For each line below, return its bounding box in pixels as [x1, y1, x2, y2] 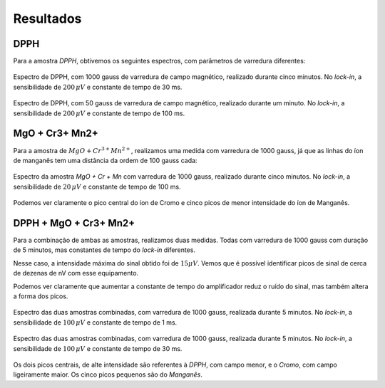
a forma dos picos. [13, 292, 68, 300]
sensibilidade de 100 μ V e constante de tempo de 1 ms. [13, 318, 178, 327]
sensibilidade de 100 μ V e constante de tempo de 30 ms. [13, 344, 183, 352]
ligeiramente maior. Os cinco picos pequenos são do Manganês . [13, 370, 202, 379]
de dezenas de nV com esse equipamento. [13, 269, 139, 278]
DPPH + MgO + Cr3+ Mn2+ [13, 217, 135, 229]
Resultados [13, 11, 82, 26]
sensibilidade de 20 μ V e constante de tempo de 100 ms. [13, 182, 181, 191]
